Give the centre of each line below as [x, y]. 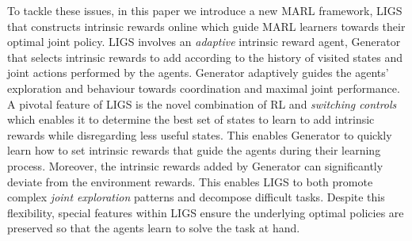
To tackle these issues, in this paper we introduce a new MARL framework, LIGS [205, 10]
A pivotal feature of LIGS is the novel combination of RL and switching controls [202, 103]
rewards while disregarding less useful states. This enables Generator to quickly [200, 134]
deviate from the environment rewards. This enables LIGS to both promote [190, 181]
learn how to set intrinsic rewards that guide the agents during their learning [194, 150]
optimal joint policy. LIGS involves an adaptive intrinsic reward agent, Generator [204, 42]
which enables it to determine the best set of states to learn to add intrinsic [191, 119]
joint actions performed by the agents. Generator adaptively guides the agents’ [198, 73]
